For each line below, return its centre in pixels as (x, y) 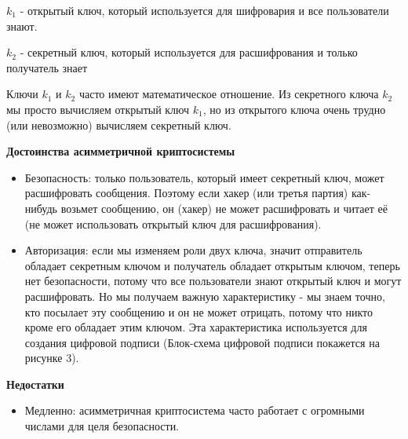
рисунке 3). (52, 358)
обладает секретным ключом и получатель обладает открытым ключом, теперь (212, 265)
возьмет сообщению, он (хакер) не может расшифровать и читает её (224, 208)
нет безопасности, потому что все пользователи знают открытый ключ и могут (213, 281)
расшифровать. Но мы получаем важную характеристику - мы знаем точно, (205, 296)
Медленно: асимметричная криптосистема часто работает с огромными (195, 410)
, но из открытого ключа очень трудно (294, 109)
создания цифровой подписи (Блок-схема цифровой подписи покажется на (202, 342)
